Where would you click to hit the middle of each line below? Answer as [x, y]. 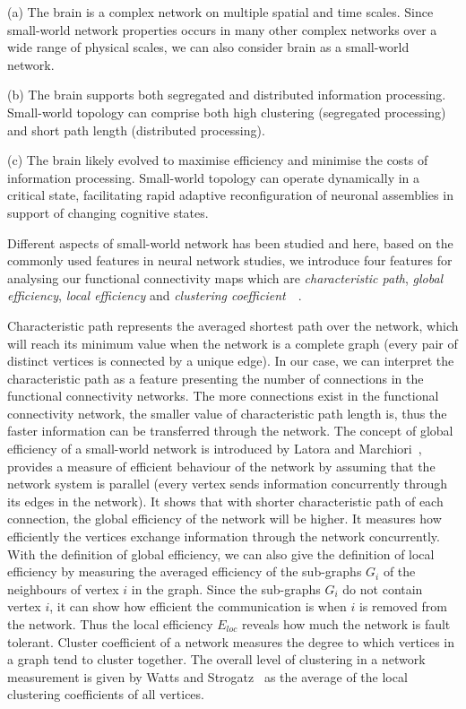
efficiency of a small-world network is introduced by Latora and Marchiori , [215, 449]
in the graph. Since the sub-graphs [226, 588]
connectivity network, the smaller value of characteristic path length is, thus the [227, 413]
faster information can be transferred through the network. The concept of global [230, 431]
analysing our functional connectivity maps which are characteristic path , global [225, 277]
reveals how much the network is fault [346, 624]
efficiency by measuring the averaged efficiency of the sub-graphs [185, 571]
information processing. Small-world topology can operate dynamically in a [214, 177]
